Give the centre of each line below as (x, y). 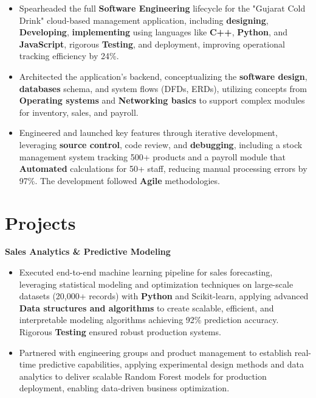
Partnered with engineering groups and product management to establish (156, 352)
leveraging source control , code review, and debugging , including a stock (161, 144)
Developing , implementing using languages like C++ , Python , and (153, 32)
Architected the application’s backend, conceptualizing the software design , (163, 76)
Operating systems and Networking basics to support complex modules (162, 100)
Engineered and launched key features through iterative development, (148, 133)
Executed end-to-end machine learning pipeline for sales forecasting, (146, 272)
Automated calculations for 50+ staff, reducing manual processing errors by (163, 169)
